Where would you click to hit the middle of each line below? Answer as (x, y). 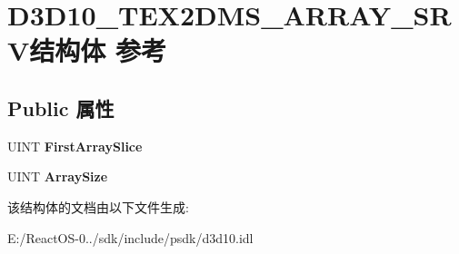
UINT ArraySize (58, 176)
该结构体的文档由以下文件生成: (98, 206)
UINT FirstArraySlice (75, 146)
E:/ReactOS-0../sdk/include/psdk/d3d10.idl (130, 237)
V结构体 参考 (87, 50)
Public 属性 (61, 107)
